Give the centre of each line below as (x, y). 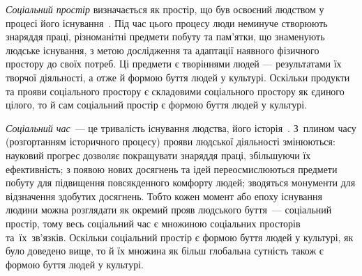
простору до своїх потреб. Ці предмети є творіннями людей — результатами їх (174, 64)
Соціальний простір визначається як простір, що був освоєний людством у (165, 9)
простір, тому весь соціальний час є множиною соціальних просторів (153, 223)
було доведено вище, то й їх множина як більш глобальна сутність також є (165, 251)
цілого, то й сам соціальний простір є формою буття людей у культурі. (157, 105)
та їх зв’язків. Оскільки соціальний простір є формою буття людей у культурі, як (180, 237)
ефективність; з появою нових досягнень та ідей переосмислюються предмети (172, 169)
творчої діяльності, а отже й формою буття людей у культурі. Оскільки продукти (178, 77)
